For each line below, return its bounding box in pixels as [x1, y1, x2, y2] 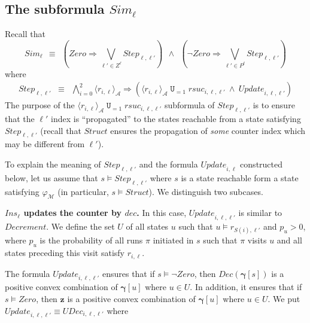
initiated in [153, 234, 194, 246]
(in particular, [57, 185, 109, 197]
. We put [268, 292, 300, 305]
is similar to [238, 206, 282, 219]
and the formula [139, 158, 198, 170]
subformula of [164, 99, 215, 111]
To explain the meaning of [5, 158, 101, 170]
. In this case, [136, 206, 187, 219]
